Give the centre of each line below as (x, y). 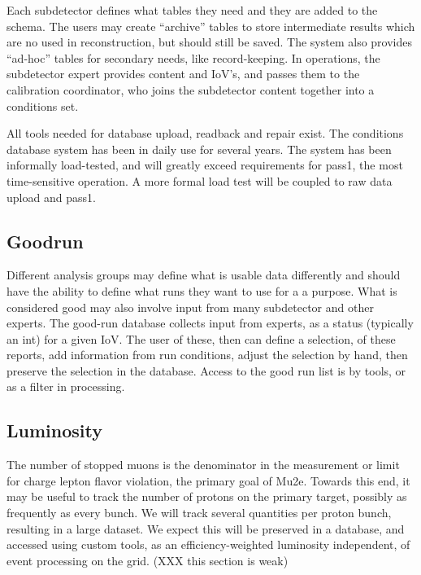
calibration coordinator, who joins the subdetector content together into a (191, 89)
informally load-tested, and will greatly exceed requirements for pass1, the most (205, 165)
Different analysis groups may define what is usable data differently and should (204, 275)
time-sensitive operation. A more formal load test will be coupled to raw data (200, 180)
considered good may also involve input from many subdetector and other (190, 307)
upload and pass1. (51, 197)
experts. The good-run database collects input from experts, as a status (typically (210, 323)
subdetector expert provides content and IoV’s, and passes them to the (183, 74)
